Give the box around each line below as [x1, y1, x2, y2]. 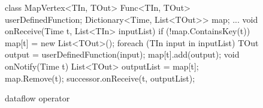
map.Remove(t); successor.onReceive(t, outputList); [5, 71, 195, 84]
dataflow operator [5, 92, 70, 104]
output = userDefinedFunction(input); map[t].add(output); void [5, 48, 240, 61]
